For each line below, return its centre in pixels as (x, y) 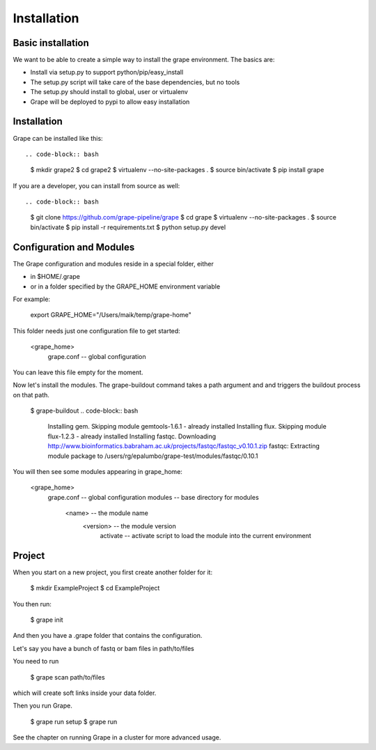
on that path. (31, 395)
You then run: (32, 604)
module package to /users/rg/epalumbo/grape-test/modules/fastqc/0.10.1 (153, 456)
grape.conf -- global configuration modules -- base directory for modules (153, 497)
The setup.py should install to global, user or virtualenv (109, 92)
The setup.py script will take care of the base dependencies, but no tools (135, 82)
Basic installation (51, 43)
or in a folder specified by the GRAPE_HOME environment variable (125, 286)
